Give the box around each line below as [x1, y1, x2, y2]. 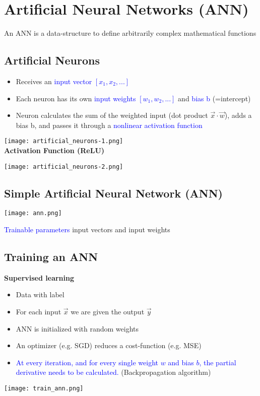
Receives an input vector [16, 76, 92, 86]
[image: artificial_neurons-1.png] [4, 138, 123, 145]
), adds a [224, 110, 252, 120]
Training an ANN [4, 249, 98, 265]
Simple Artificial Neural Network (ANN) [4, 185, 223, 201]
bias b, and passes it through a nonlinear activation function [16, 119, 203, 130]
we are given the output [71, 306, 145, 317]
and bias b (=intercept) [178, 93, 251, 103]
